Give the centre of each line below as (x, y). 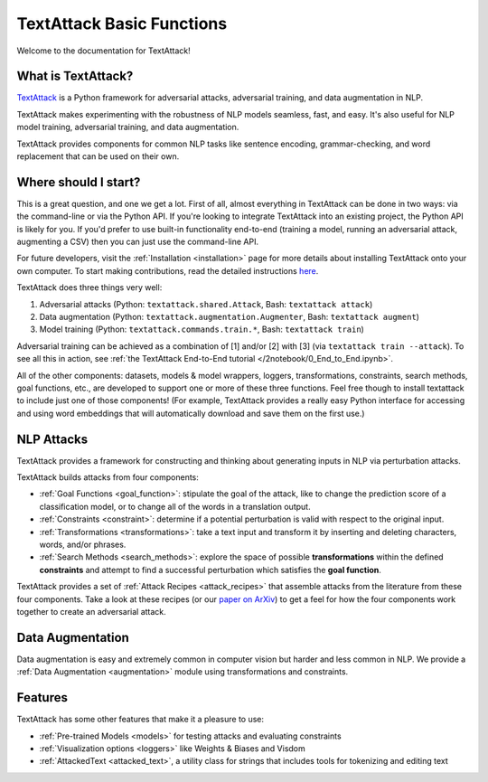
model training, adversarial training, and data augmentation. (128, 127)
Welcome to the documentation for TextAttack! (103, 51)
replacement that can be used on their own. (98, 156)
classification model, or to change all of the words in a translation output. (175, 506)
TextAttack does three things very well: (89, 287)
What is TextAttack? (75, 76)
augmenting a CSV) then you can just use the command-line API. (138, 242)
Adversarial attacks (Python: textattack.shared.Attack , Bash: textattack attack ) (206, 304)
